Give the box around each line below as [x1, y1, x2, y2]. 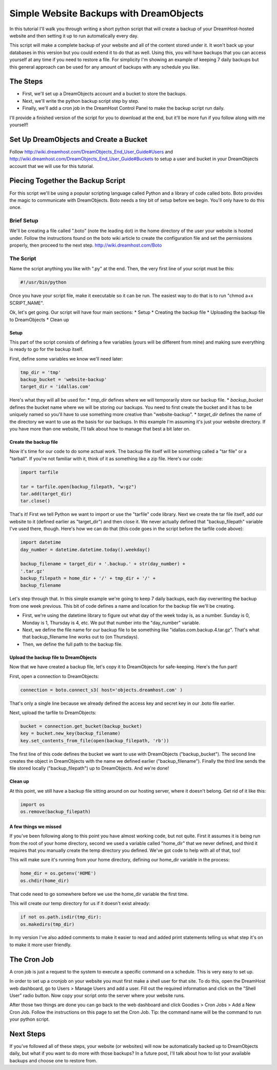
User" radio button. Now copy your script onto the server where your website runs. [9, 992, 185, 999]
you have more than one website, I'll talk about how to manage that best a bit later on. [9, 426, 191, 432]
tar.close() [20, 498, 51, 504]
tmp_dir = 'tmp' [20, 369, 62, 375]
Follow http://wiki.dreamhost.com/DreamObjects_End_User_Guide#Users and [9, 148, 173, 155]
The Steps [9, 77, 43, 86]
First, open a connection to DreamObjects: [9, 673, 100, 679]
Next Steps [9, 1029, 46, 1038]
